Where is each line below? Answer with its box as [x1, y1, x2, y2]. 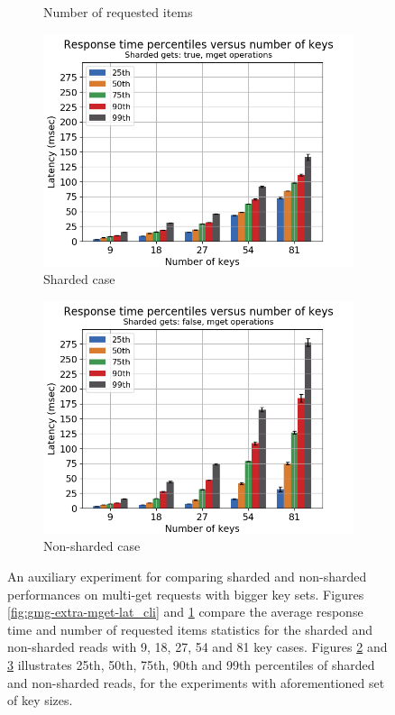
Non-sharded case [43, 536, 141, 555]
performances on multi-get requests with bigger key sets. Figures [7, 584, 364, 603]
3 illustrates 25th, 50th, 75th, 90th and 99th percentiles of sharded [7, 655, 375, 674]
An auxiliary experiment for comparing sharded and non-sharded [7, 566, 367, 585]
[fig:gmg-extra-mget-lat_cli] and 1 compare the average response [7, 602, 363, 621]
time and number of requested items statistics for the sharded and [7, 619, 373, 638]
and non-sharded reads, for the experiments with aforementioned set [7, 673, 385, 692]
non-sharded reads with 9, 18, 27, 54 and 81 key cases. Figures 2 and [7, 637, 388, 656]
